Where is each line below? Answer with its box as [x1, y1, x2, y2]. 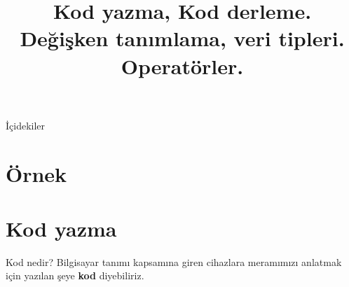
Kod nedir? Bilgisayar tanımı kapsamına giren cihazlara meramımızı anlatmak [6, 254, 342, 269]
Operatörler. [121, 51, 244, 80]
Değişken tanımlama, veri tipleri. [20, 24, 345, 52]
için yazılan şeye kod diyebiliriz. [6, 268, 144, 283]
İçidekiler [6, 118, 46, 132]
